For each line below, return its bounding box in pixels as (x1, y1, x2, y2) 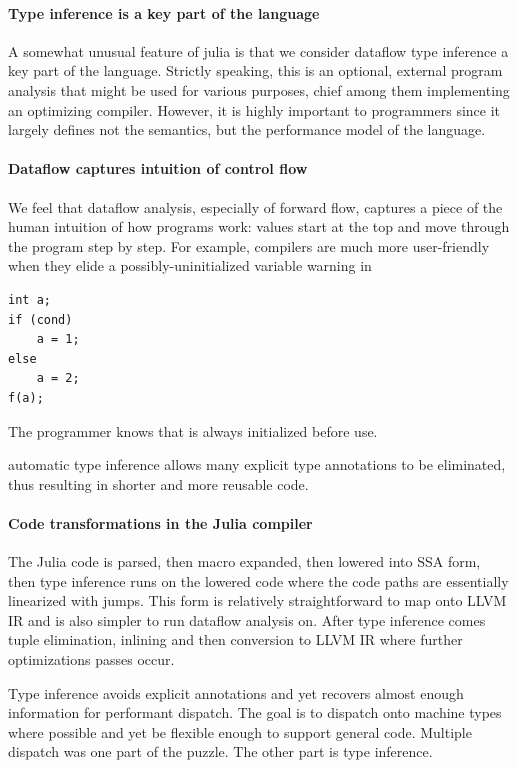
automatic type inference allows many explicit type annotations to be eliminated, (8, 454, 506, 475)
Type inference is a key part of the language (8, 2, 320, 23)
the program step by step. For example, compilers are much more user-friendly (8, 235, 490, 256)
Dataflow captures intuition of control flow (8, 158, 308, 179)
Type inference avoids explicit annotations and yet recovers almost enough (8, 682, 464, 703)
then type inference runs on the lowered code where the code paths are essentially (8, 570, 509, 591)
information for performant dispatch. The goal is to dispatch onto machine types (8, 702, 502, 723)
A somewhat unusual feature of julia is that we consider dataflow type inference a (8, 40, 509, 61)
